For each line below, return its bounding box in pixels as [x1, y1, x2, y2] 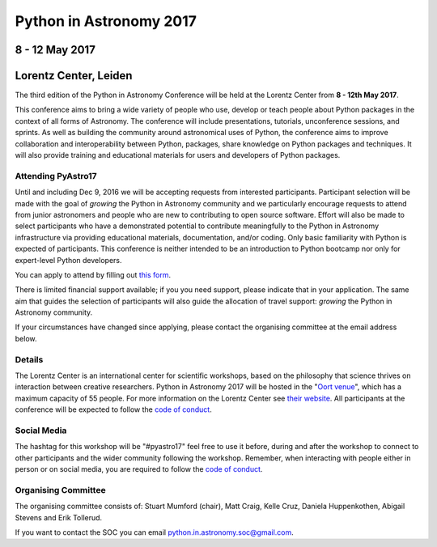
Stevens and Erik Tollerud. [15, 512, 103, 522]
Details [15, 354, 44, 365]
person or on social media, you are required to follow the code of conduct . [15, 464, 263, 474]
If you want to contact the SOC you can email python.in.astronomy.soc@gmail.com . [15, 528, 295, 537]
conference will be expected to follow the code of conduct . [15, 405, 212, 414]
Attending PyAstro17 [15, 170, 97, 181]
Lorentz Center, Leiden [15, 69, 133, 83]
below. [15, 333, 37, 343]
